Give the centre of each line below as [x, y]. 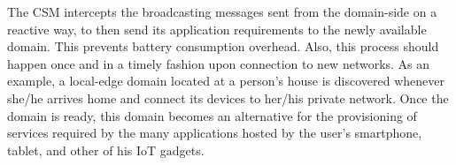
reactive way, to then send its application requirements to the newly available [217, 29]
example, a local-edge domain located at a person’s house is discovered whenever [226, 81]
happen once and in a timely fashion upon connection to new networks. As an [219, 63]
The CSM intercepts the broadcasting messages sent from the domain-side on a [222, 11]
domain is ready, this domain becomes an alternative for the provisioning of [212, 115]
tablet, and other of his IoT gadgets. [106, 150]
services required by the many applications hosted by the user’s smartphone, [215, 133]
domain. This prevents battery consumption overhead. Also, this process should [223, 46]
